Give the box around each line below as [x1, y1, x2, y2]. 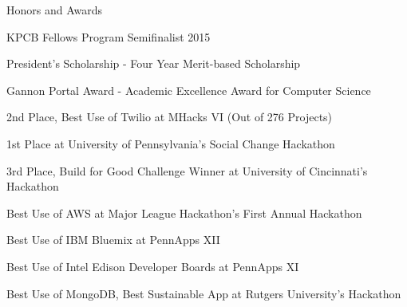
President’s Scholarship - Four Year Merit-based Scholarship [6, 55, 301, 72]
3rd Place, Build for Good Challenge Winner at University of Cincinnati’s [6, 162, 368, 179]
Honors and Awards [6, 2, 103, 18]
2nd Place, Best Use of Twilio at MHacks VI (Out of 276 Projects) [6, 108, 333, 125]
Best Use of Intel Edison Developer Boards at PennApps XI [6, 258, 299, 274]
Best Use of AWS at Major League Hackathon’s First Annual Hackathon [6, 204, 362, 221]
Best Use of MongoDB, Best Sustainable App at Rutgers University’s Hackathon [6, 285, 401, 301]
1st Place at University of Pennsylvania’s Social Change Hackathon [6, 135, 335, 152]
